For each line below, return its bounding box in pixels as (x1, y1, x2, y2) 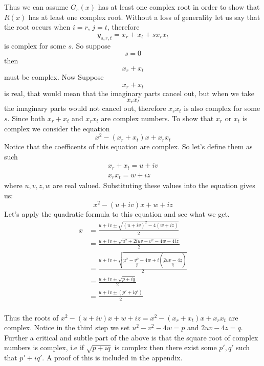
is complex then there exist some (114, 342, 217, 353)
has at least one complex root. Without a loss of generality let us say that (28, 11, 260, 22)
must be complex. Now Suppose (4, 72, 104, 82)
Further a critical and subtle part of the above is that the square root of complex (4, 332, 258, 342)
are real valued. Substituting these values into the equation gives (53, 180, 255, 191)
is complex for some (4, 40, 66, 51)
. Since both (7, 112, 46, 123)
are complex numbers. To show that (101, 112, 214, 123)
